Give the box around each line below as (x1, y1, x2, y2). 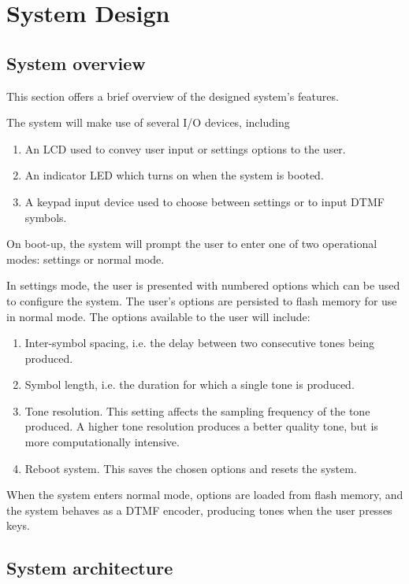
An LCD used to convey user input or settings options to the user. (24, 140, 346, 157)
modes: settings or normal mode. (6, 250, 165, 267)
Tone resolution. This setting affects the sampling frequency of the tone (24, 402, 370, 419)
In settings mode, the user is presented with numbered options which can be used (6, 277, 400, 294)
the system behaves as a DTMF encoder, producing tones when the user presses (6, 501, 392, 518)
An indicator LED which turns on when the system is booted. (24, 167, 324, 183)
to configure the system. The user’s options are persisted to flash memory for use (6, 292, 397, 309)
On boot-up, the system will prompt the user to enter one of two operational (6, 235, 377, 252)
